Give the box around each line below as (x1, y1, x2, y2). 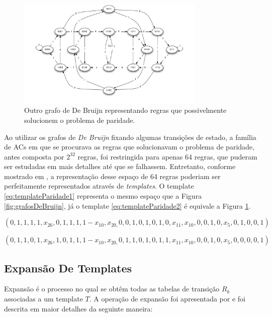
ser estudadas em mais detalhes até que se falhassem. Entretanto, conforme (4, 161, 236, 172)
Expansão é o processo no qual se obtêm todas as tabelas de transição (4, 283, 220, 294)
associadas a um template (4, 293, 83, 304)
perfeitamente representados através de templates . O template (4, 181, 194, 191)
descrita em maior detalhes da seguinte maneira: (4, 303, 153, 313)
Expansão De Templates (4, 260, 132, 275)
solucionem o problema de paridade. (24, 114, 135, 125)
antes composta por (4, 151, 64, 162)
